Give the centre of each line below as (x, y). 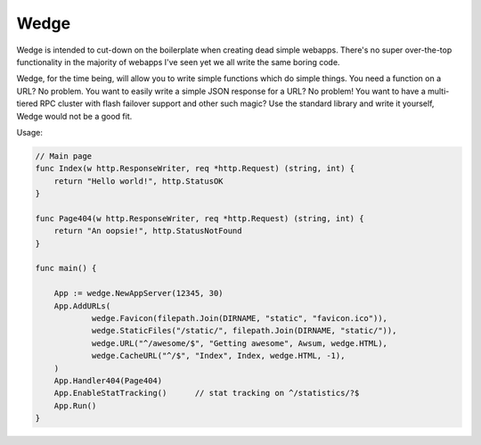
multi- (439, 91)
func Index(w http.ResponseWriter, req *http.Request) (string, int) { (195, 169)
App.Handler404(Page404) (108, 380)
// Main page (64, 156)
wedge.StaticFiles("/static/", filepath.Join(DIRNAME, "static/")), (244, 331)
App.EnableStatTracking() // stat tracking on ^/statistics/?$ (207, 393)
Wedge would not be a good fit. (74, 116)
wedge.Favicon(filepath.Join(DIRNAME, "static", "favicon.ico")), (239, 318)
